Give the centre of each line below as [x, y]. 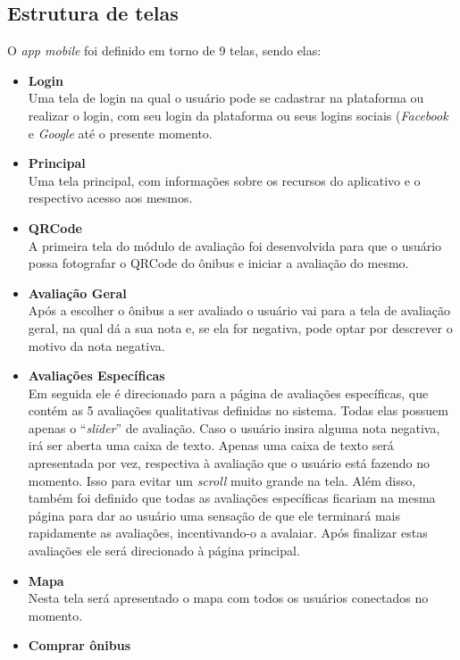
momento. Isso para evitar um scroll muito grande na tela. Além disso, [222, 480]
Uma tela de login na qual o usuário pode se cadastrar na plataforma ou [226, 98]
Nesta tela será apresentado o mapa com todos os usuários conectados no [228, 598]
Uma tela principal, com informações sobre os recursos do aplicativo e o [224, 180]
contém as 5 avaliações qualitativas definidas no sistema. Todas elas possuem [238, 410]
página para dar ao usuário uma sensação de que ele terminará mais [214, 515]
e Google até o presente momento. [120, 133]
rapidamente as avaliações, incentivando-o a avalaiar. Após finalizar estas [228, 533]
